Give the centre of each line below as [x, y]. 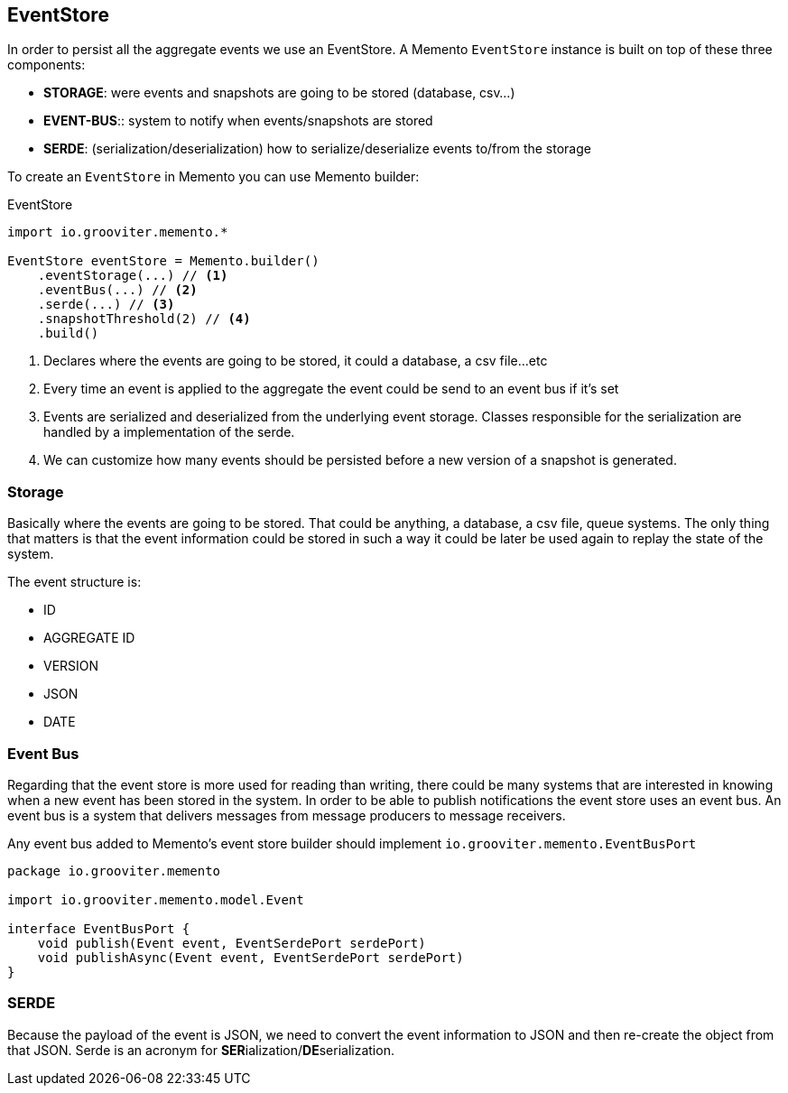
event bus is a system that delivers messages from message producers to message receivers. [287, 815]
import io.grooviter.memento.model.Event [156, 899]
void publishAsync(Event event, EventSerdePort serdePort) [250, 957]
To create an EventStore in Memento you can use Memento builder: [213, 177]
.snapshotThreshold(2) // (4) [144, 319]
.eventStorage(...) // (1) [133, 276]
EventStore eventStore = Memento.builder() [163, 261]
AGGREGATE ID [89, 638]
